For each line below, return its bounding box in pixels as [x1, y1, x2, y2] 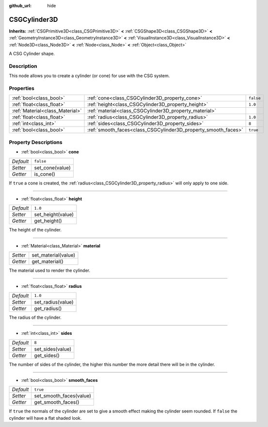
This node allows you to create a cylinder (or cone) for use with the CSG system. [9, 73, 170, 79]
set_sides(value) [34, 345, 72, 352]
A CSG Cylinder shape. [9, 51, 55, 57]
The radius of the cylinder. [9, 314, 62, 320]
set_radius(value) [34, 298, 74, 305]
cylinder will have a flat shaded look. [9, 415, 82, 421]
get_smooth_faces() [34, 399, 79, 406]
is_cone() [34, 170, 55, 177]
